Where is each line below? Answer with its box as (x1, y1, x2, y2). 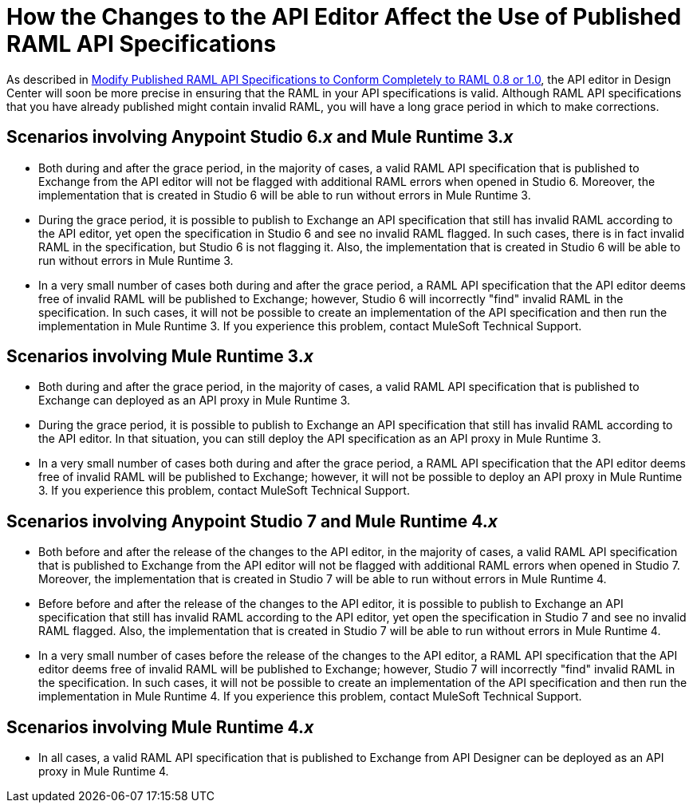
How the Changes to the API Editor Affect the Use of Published (6, 3, 682, 30)
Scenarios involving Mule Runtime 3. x (6, 346, 313, 367)
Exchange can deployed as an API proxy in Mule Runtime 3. (38, 393, 351, 408)
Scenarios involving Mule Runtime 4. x (6, 716, 314, 737)
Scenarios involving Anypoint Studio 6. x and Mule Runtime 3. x (6, 127, 514, 148)
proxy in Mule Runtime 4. (38, 764, 169, 779)
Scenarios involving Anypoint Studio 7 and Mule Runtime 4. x (6, 511, 498, 531)
